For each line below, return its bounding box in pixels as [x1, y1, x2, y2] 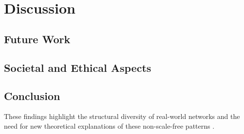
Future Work [4, 31, 71, 46]
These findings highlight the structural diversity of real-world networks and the [4, 111, 240, 121]
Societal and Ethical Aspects [4, 60, 151, 75]
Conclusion [4, 88, 60, 103]
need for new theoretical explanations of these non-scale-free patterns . [4, 120, 215, 131]
